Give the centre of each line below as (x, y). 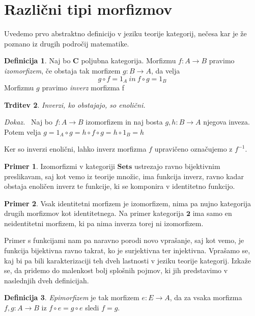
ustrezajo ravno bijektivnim (177, 166)
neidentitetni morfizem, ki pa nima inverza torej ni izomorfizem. (104, 223)
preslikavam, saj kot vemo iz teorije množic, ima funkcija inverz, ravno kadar (124, 176)
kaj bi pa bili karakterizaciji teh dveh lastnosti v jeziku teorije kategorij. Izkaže (127, 260)
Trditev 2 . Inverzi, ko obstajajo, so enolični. (75, 104)
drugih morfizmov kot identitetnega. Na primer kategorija (94, 213)
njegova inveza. (226, 122)
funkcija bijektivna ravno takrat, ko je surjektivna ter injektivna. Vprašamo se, (127, 250)
